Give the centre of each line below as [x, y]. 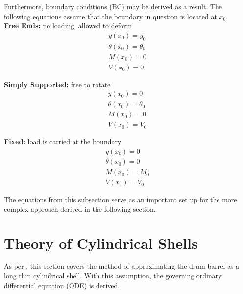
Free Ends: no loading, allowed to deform [68, 26]
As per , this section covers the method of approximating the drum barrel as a [122, 266]
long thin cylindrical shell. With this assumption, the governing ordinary [113, 276]
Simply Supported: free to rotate [57, 84]
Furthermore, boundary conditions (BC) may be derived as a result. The [113, 6]
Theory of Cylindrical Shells [101, 242]
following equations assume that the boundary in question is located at [110, 16]
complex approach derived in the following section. [80, 209]
